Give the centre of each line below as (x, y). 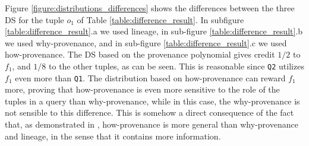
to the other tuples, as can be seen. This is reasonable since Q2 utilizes (176, 66)
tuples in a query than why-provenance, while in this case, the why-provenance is (152, 101)
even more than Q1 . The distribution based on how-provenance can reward (150, 77)
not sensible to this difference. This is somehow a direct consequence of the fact (149, 112)
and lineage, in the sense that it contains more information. (113, 136)
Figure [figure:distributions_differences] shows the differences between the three (150, 8)
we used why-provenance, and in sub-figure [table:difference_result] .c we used (146, 42)
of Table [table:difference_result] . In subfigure (160, 19)
